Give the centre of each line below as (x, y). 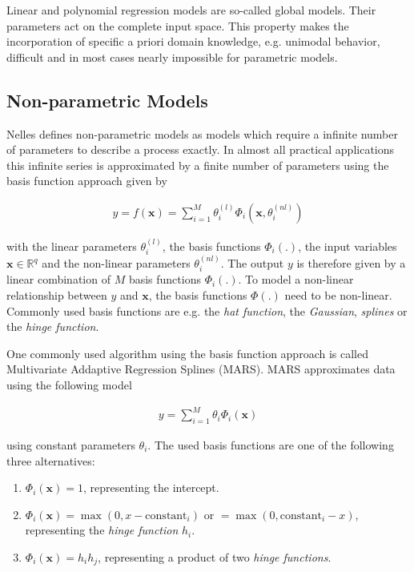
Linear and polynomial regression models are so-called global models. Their (191, 10)
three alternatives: (51, 460)
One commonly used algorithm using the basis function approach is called (187, 353)
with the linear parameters (72, 246)
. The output (252, 263)
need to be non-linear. (338, 295)
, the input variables (348, 246)
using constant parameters (71, 444)
